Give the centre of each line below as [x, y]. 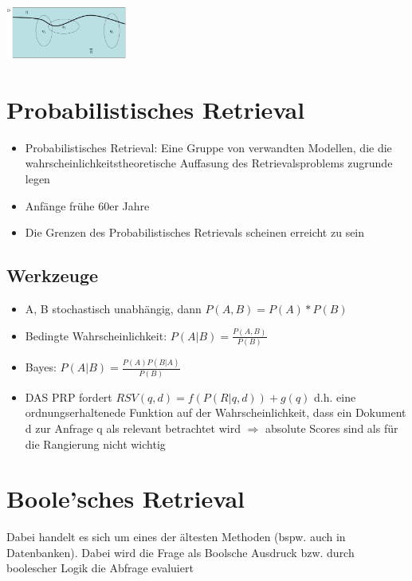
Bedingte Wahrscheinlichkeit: [96, 335]
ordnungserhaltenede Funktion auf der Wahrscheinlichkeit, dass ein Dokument [216, 412]
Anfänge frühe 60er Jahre [87, 205]
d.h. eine [335, 396]
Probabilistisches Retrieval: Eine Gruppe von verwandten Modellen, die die [208, 147]
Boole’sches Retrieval [126, 499]
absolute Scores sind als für [332, 428]
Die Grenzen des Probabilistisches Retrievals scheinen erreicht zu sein [195, 232]
